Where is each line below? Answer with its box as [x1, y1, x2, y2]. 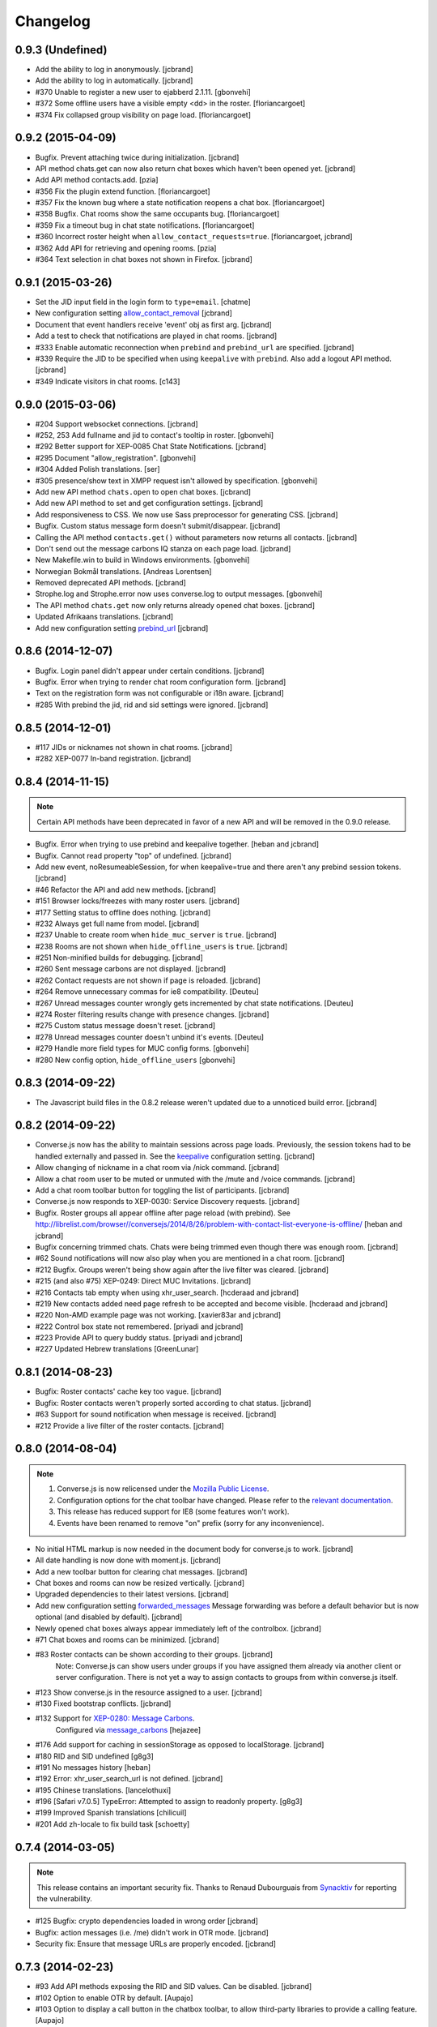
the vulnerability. [36, 1894, 92, 1904]
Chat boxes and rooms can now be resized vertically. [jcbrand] [35, 1578, 245, 1588]
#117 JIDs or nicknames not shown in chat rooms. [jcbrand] [35, 742, 233, 752]
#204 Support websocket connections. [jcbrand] [35, 418, 198, 429]
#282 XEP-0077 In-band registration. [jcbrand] [35, 754, 192, 763]
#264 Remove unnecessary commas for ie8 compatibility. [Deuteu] [35, 987, 259, 996]
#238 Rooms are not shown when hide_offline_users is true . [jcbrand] [35, 941, 288, 951]
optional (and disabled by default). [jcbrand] [35, 1612, 183, 1622]
